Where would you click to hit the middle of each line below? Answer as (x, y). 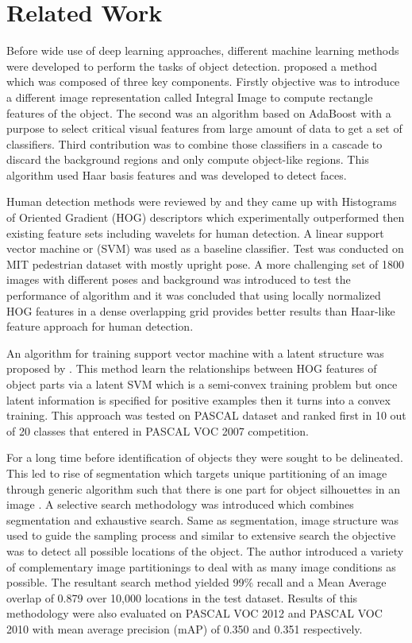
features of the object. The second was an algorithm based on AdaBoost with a (199, 112)
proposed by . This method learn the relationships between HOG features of (192, 368)
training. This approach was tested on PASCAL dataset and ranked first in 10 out (206, 415)
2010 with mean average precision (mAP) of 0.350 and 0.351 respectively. (185, 628)
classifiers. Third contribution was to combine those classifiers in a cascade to (194, 143)
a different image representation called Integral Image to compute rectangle (190, 97)
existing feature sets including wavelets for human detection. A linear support (195, 232)
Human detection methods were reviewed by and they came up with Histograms (202, 201)
